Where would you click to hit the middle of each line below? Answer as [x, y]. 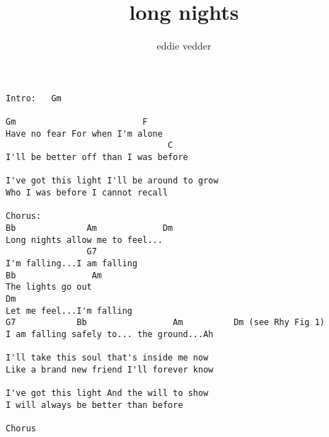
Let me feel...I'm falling [69, 311]
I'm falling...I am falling [72, 263]
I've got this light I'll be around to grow [112, 181]
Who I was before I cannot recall [87, 192]
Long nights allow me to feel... [84, 240]
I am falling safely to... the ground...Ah [110, 334]
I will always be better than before [94, 405]
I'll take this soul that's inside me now [107, 358]
